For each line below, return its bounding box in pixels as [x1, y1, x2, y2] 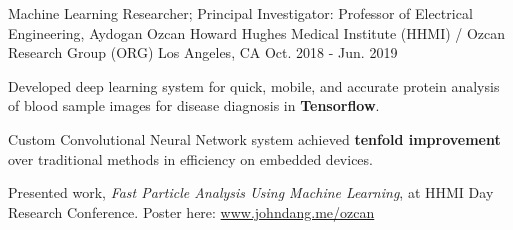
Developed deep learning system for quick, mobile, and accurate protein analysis [8, 75, 500, 96]
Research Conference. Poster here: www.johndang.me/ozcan [8, 201, 375, 222]
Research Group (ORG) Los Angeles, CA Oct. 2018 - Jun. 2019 [8, 42, 398, 63]
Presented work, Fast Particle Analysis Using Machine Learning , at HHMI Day [8, 182, 494, 203]
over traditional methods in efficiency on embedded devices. [8, 148, 373, 169]
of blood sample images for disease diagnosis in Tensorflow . [8, 95, 380, 116]
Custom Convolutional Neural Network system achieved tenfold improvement [8, 128, 501, 149]
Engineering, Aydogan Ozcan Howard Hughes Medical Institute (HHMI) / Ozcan [8, 22, 506, 43]
